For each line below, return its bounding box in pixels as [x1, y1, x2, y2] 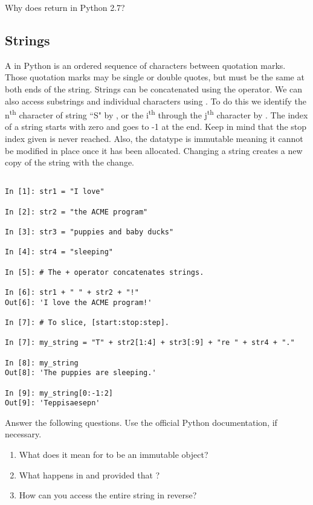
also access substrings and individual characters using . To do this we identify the [5, 94, 306, 107]
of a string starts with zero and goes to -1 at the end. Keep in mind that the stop [5, 120, 307, 133]
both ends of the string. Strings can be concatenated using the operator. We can [5, 82, 303, 95]
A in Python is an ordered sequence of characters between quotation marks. [5, 59, 286, 71]
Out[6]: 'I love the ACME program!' [5, 298, 152, 307]
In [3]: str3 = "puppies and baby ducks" [5, 228, 174, 237]
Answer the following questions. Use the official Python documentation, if [5, 416, 277, 428]
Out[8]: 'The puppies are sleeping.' [5, 368, 156, 378]
